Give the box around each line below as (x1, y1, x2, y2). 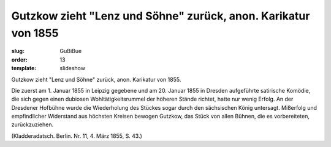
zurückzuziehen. (11, 121, 54, 128)
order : (11, 56, 28, 63)
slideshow (59, 65, 86, 72)
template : (11, 65, 37, 72)
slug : (11, 48, 25, 55)
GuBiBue (59, 48, 82, 55)
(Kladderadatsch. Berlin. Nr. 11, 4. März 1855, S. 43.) (11, 132, 142, 140)
